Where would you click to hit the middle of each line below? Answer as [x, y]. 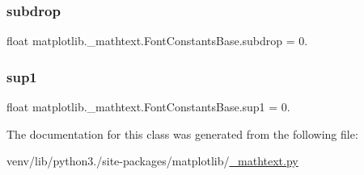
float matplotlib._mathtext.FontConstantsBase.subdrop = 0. [157, 41]
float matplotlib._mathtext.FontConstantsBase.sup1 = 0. [148, 107]
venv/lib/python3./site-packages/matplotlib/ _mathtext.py [152, 161]
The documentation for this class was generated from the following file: [182, 133]
